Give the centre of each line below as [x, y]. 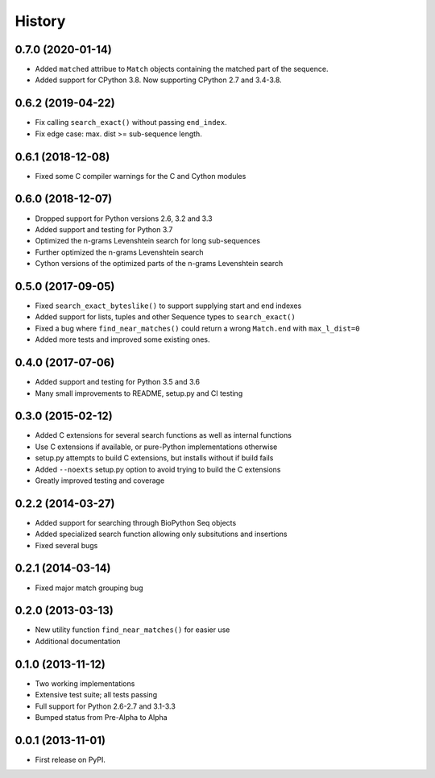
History [40, 21]
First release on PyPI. [70, 759]
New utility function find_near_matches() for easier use [133, 630]
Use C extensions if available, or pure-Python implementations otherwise [156, 447]
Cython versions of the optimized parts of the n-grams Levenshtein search [159, 264]
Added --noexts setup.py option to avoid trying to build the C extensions [158, 469]
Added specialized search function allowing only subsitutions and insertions [161, 534]
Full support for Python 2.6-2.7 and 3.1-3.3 [106, 706]
